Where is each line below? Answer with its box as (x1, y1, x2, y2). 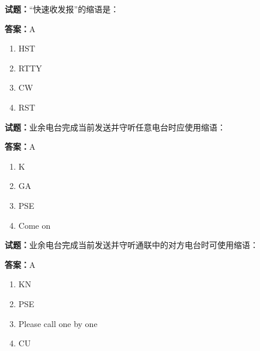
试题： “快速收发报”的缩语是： (5, 3, 119, 15)
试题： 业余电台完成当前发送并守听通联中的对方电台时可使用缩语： (5, 239, 258, 251)
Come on (18, 219, 51, 231)
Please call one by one (18, 317, 98, 329)
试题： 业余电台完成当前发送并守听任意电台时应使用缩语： (5, 121, 226, 133)
